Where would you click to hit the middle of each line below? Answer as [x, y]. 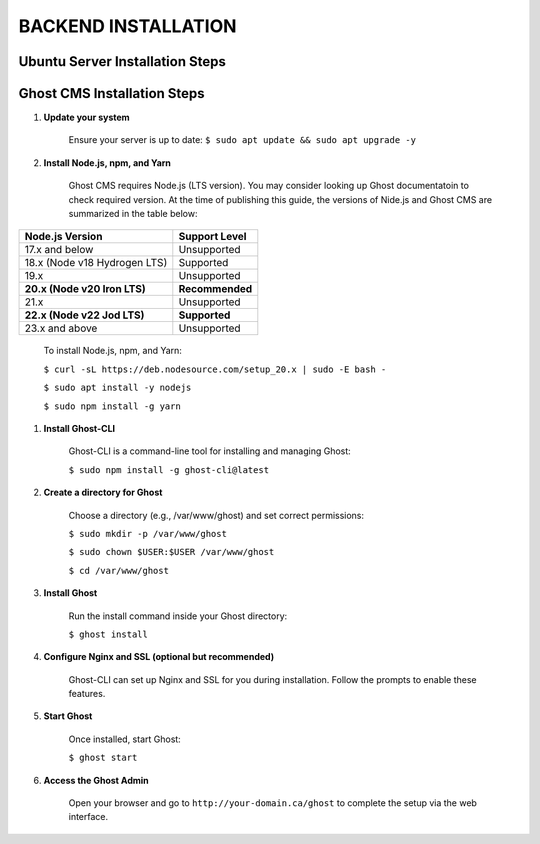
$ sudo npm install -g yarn [112, 406]
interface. [88, 817]
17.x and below [59, 250]
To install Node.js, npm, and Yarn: [112, 351]
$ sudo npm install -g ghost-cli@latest [169, 469]
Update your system [86, 117]
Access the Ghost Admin [96, 780]
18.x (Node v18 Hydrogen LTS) [96, 263]
